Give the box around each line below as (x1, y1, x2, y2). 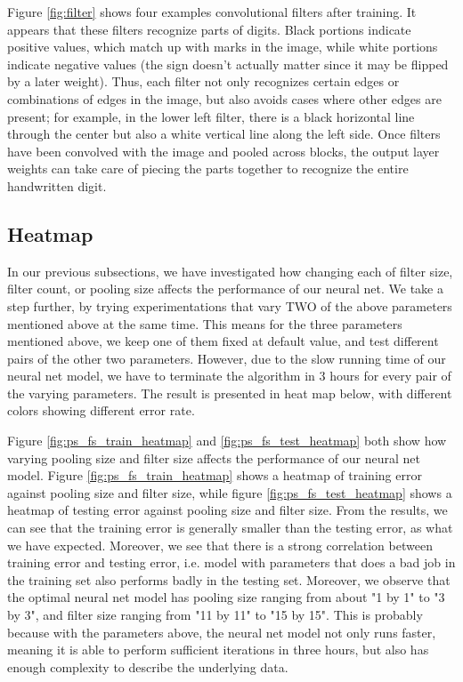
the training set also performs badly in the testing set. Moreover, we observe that (7, 570, 451, 589)
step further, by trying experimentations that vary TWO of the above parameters (7, 296, 452, 315)
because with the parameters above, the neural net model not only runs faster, (7, 622, 436, 641)
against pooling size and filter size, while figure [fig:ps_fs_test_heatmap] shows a (7, 483, 452, 501)
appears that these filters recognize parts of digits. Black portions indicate (7, 20, 411, 38)
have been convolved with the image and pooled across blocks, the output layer (7, 141, 440, 160)
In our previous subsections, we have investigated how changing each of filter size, (7, 261, 453, 280)
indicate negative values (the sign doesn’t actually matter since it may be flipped (7, 54, 449, 73)
